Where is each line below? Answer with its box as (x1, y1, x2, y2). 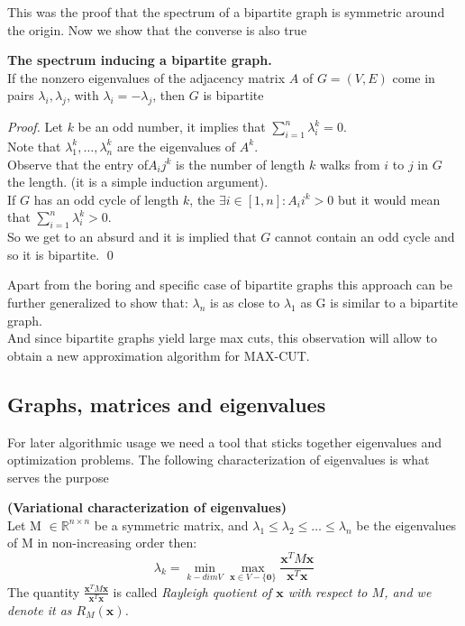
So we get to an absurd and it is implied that (7, 227, 257, 246)
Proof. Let (7, 117, 63, 136)
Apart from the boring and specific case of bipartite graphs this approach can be (7, 275, 453, 294)
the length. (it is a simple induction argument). (7, 172, 269, 191)
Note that (7, 136, 61, 155)
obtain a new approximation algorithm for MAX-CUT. (7, 345, 310, 364)
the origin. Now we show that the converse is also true (7, 20, 307, 39)
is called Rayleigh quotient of (113, 582, 272, 601)
